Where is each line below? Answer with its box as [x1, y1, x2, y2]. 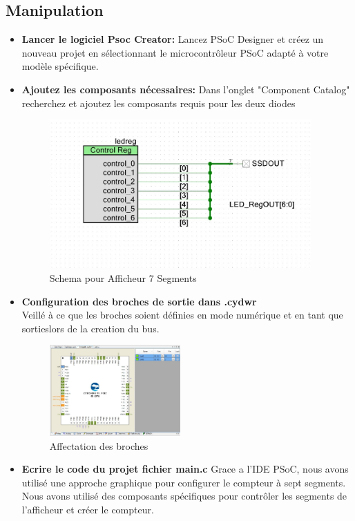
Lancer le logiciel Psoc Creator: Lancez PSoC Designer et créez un [21, 32, 324, 46]
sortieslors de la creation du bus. [21, 321, 160, 335]
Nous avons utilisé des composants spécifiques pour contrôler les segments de [21, 489, 347, 503]
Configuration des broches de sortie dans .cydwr [21, 294, 257, 308]
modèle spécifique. [21, 59, 99, 73]
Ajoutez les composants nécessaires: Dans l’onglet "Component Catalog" [21, 82, 350, 96]
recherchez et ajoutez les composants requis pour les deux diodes [21, 95, 296, 110]
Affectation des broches [49, 438, 148, 453]
